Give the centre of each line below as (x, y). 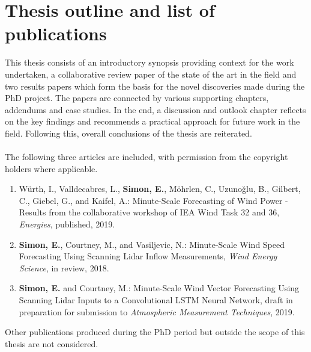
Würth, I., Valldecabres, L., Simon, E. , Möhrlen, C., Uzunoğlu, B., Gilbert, (160, 189)
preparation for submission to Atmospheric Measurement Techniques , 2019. (157, 311)
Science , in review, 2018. (64, 267)
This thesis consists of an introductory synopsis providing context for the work (149, 62)
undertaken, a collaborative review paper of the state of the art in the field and (151, 74)
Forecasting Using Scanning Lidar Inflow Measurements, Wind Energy (148, 256)
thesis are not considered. (52, 343)
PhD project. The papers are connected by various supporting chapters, (137, 98)
